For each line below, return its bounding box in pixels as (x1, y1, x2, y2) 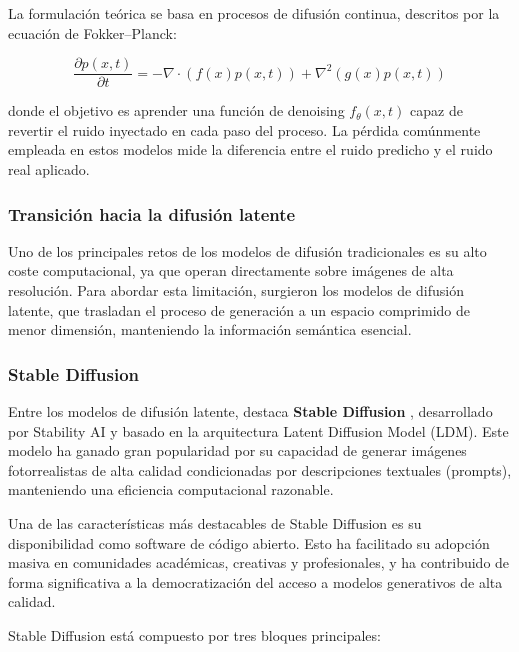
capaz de (410, 100, 463, 121)
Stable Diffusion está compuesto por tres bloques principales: (8, 624, 381, 645)
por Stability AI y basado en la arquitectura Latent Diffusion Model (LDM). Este (8, 420, 509, 441)
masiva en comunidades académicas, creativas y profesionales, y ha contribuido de (8, 552, 510, 573)
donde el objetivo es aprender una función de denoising (8, 100, 345, 121)
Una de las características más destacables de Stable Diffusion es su (8, 513, 422, 533)
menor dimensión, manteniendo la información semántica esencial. (8, 319, 412, 340)
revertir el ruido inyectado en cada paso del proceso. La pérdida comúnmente (8, 119, 481, 140)
